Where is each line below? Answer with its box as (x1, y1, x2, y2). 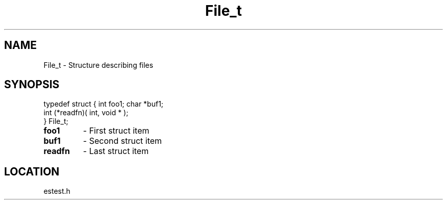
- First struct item (83, 125, 150, 136)
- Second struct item (83, 136, 162, 146)
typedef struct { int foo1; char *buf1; (43, 99, 164, 109)
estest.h (43, 187, 70, 196)
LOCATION (4, 165, 60, 178)
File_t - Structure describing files (43, 60, 154, 69)
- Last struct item (83, 146, 149, 157)
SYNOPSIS (4, 78, 60, 91)
